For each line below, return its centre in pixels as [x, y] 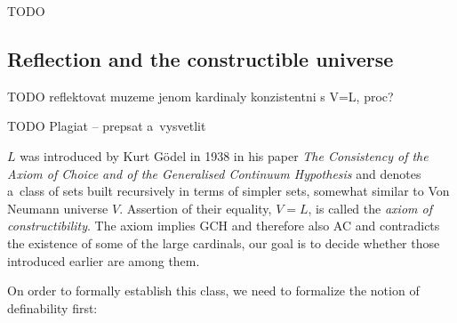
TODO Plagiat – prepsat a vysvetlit [107, 126]
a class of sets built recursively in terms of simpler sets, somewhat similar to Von [228, 191]
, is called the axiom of [370, 208]
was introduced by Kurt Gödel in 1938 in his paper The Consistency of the [224, 155]
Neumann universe [58, 208]
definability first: [52, 307]
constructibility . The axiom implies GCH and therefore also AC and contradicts [224, 226]
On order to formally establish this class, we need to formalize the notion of [213, 291]
